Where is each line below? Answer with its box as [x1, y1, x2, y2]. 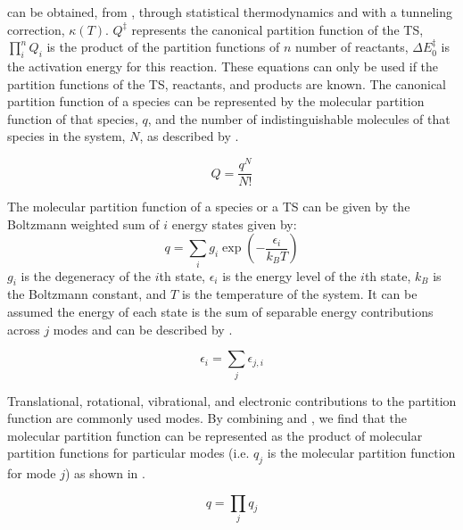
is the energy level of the [222, 266, 357, 285]
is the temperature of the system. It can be [181, 285, 418, 303]
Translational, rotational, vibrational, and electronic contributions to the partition [7, 391, 457, 410]
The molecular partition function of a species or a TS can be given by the [7, 197, 410, 216]
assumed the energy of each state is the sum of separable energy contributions [7, 302, 434, 320]
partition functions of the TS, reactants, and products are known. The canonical [7, 74, 446, 93]
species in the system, [7, 127, 126, 145]
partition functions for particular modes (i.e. [7, 443, 250, 462]
